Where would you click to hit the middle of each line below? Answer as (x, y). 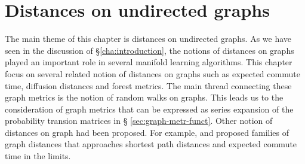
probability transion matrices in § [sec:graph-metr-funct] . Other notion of (139, 121)
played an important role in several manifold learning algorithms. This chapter (149, 62)
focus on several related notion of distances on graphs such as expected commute (152, 73)
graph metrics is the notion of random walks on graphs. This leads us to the (144, 97)
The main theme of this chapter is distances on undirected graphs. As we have (148, 39)
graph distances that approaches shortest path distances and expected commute (151, 144)
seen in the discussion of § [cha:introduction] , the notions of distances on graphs (150, 50)
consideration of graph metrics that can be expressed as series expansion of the (149, 109)
